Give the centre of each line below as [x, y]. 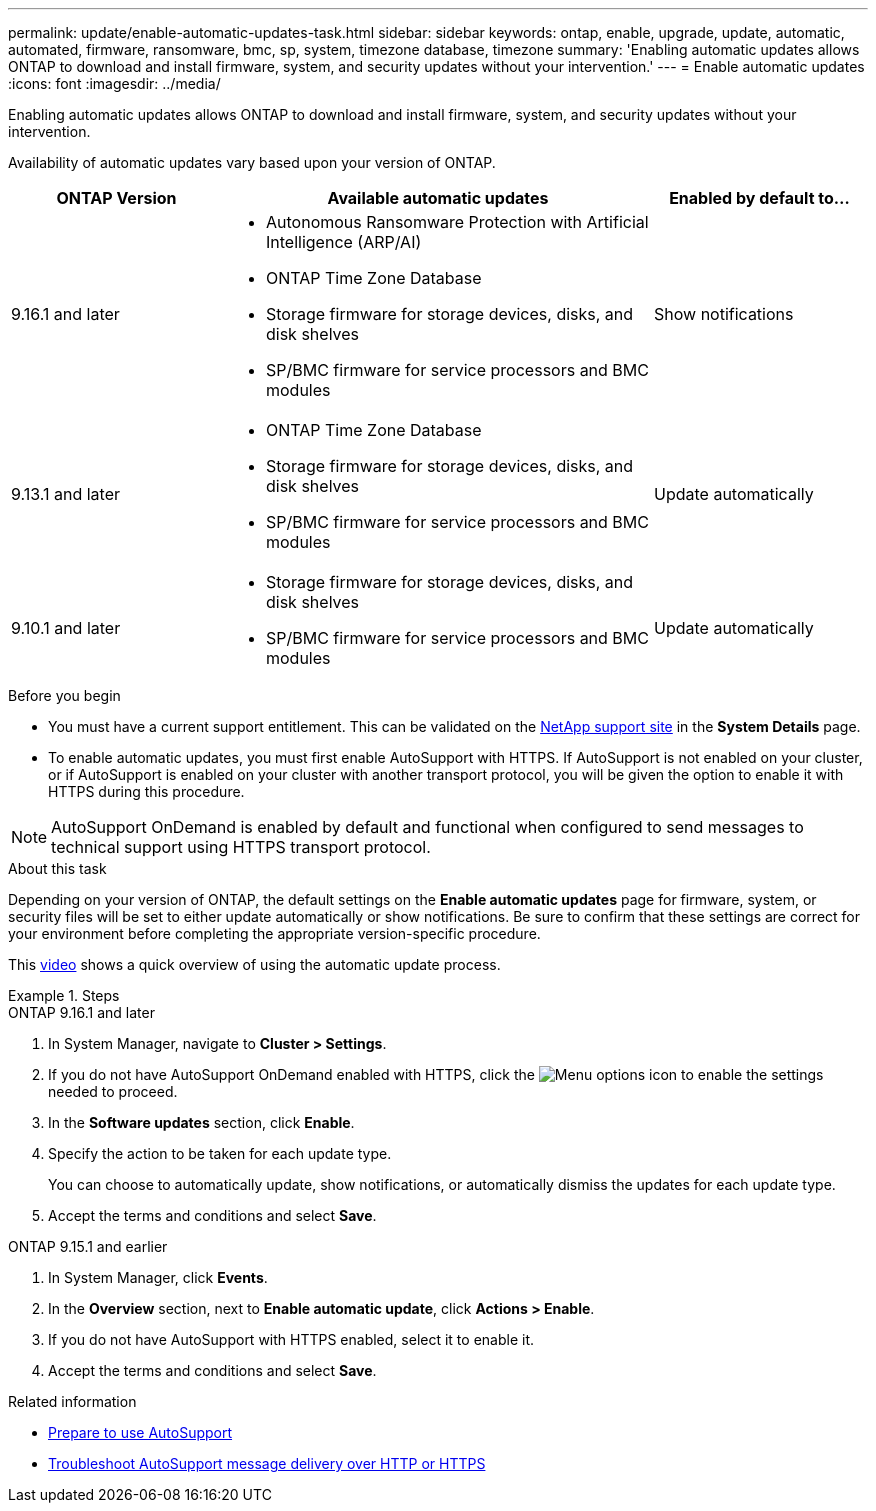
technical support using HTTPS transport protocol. [241, 847]
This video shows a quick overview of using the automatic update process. [254, 964]
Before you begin [64, 695]
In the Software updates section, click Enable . [201, 1122]
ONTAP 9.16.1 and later [81, 1012]
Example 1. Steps [64, 995]
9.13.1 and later [66, 494]
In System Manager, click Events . [158, 1277]
